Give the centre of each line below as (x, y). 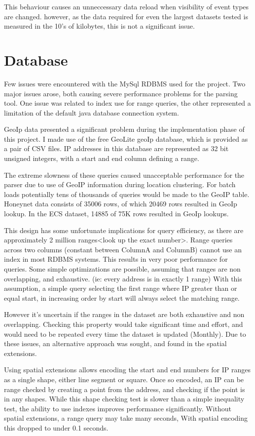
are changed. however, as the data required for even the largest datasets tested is (126, 16)
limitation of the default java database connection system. (91, 112)
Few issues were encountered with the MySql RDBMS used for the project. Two (125, 83)
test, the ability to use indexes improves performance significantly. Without (118, 408)
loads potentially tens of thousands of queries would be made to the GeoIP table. (127, 194)
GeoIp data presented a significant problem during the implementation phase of (124, 129)
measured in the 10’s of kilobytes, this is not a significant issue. (99, 26)
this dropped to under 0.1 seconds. (56, 427)
